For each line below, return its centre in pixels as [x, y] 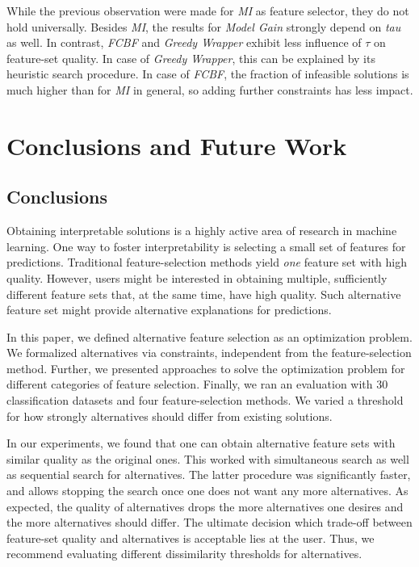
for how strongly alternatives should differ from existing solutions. [170, 416]
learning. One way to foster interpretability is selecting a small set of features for [206, 246]
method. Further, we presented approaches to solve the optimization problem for [206, 368]
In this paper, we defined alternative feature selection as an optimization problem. [209, 336]
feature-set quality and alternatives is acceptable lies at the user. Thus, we [191, 538]
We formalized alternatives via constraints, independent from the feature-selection [209, 353]
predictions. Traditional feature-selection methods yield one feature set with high [207, 262]
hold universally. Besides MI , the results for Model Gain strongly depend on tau [204, 26]
